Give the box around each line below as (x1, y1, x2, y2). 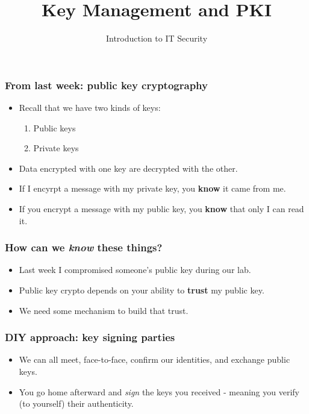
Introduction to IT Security (105, 32, 208, 45)
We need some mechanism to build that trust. (19, 304, 189, 316)
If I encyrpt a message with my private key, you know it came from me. (19, 182, 286, 195)
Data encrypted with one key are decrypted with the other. (19, 162, 238, 174)
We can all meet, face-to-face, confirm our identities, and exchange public (19, 353, 290, 366)
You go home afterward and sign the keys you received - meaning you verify (19, 385, 299, 398)
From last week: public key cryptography (5, 77, 208, 92)
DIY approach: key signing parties (5, 330, 175, 345)
